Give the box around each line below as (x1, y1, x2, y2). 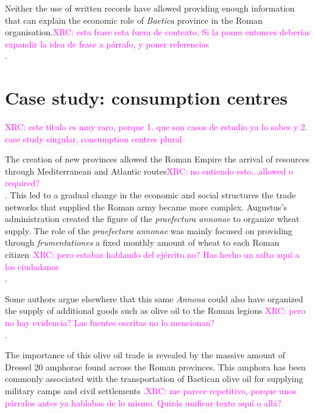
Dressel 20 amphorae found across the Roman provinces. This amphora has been (5, 360, 306, 373)
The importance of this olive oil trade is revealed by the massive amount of (5, 349, 286, 361)
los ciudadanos (5, 260, 59, 272)
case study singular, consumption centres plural (5, 132, 182, 145)
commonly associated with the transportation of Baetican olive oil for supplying (5, 372, 303, 385)
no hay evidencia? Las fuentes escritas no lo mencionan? (5, 316, 214, 328)
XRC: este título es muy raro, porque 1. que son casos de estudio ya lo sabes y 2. (5, 120, 308, 133)
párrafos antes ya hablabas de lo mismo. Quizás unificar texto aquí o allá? (5, 396, 281, 409)
